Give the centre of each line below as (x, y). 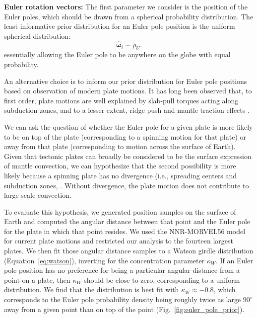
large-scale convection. (38, 195)
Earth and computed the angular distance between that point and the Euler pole (127, 221)
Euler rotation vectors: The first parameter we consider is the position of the (126, 6)
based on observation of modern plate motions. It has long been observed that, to (128, 91)
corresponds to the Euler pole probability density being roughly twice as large (123, 299)
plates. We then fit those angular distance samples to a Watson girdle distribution (129, 251)
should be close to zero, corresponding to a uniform (162, 279)
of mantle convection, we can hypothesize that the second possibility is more (120, 166)
